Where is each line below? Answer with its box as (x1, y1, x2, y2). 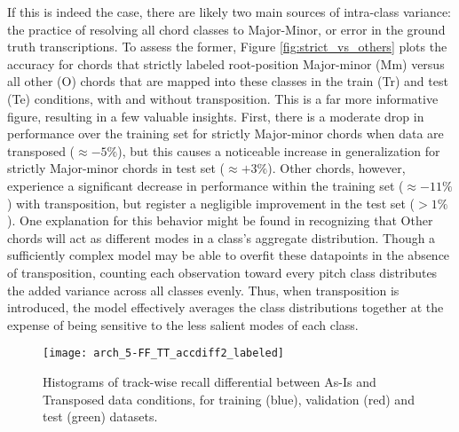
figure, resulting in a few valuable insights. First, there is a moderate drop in (7, 106, 424, 125)
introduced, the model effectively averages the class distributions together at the (7, 298, 444, 317)
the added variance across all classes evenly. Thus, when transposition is (7, 280, 400, 299)
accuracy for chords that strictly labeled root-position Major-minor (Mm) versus (7, 54, 445, 73)
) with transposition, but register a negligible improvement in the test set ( (7, 193, 415, 212)
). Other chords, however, (267, 159, 406, 177)
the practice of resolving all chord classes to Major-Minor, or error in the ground (7, 20, 446, 38)
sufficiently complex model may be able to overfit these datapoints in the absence (7, 246, 450, 264)
